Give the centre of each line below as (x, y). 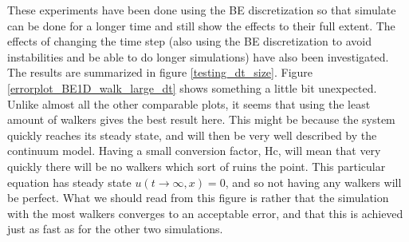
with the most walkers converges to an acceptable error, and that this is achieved (205, 213)
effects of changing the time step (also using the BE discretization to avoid (189, 41)
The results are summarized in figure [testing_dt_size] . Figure (160, 72)
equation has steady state (69, 182)
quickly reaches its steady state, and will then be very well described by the (192, 135)
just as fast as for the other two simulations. (115, 229)
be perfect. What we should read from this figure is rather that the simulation (198, 198)
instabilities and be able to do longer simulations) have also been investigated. (198, 56)
